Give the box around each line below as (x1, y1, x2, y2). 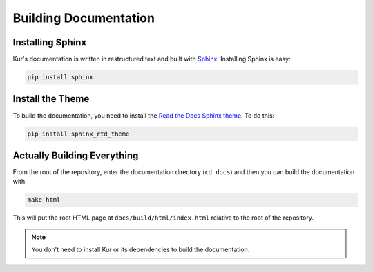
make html (27, 196, 61, 204)
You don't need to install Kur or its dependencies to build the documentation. (31, 245, 250, 254)
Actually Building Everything (12, 149, 139, 161)
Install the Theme (12, 93, 90, 105)
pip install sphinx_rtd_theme (27, 129, 130, 138)
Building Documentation (12, 10, 155, 25)
